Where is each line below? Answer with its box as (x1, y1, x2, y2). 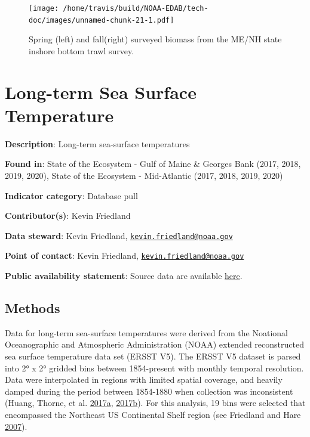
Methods (5, 299, 60, 317)
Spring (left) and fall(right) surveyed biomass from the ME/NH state (29, 33, 282, 45)
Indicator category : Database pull (5, 189, 138, 202)
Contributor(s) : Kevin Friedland (5, 209, 131, 222)
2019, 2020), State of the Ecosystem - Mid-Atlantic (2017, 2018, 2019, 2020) (5, 169, 283, 181)
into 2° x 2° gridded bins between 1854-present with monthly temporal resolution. (5, 361, 304, 374)
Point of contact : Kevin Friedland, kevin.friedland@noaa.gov (5, 249, 244, 262)
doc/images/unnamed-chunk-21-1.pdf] (29, 16, 174, 24)
